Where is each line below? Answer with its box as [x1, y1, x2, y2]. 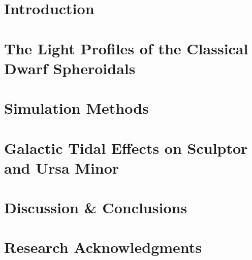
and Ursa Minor [4, 157, 119, 178]
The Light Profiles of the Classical [4, 38, 248, 58]
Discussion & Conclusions [4, 197, 187, 218]
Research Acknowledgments [4, 237, 202, 257]
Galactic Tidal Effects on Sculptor [4, 137, 248, 158]
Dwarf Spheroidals [4, 57, 136, 78]
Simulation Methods [4, 97, 149, 118]
